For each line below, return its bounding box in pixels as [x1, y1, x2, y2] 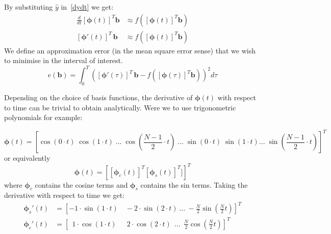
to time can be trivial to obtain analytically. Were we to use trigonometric [4, 102, 236, 112]
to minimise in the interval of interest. [4, 55, 123, 66]
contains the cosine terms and [35, 179, 128, 190]
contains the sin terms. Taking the [140, 179, 248, 190]
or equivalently [4, 153, 50, 163]
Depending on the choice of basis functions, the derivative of [4, 92, 193, 103]
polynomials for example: [4, 112, 83, 123]
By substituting [4, 2, 53, 12]
